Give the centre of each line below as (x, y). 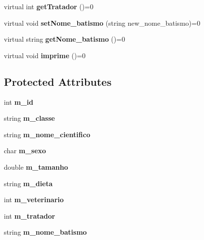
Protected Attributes (58, 81)
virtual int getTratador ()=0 (49, 6)
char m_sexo (25, 151)
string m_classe (29, 118)
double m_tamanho (36, 167)
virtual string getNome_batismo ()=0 (65, 39)
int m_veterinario (34, 200)
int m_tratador (30, 216)
